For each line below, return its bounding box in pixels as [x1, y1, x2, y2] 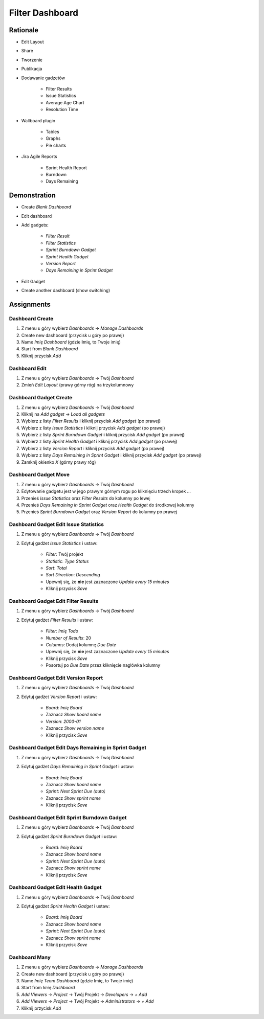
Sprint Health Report [45, 164, 88, 171]
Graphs [45, 136, 61, 141]
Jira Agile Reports [21, 154, 57, 159]
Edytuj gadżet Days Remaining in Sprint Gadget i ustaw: [21, 764, 134, 770]
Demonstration [9, 191, 56, 200]
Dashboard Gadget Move [9, 471, 70, 478]
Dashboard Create [9, 315, 54, 322]
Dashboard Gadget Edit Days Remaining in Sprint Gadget [9, 744, 147, 751]
